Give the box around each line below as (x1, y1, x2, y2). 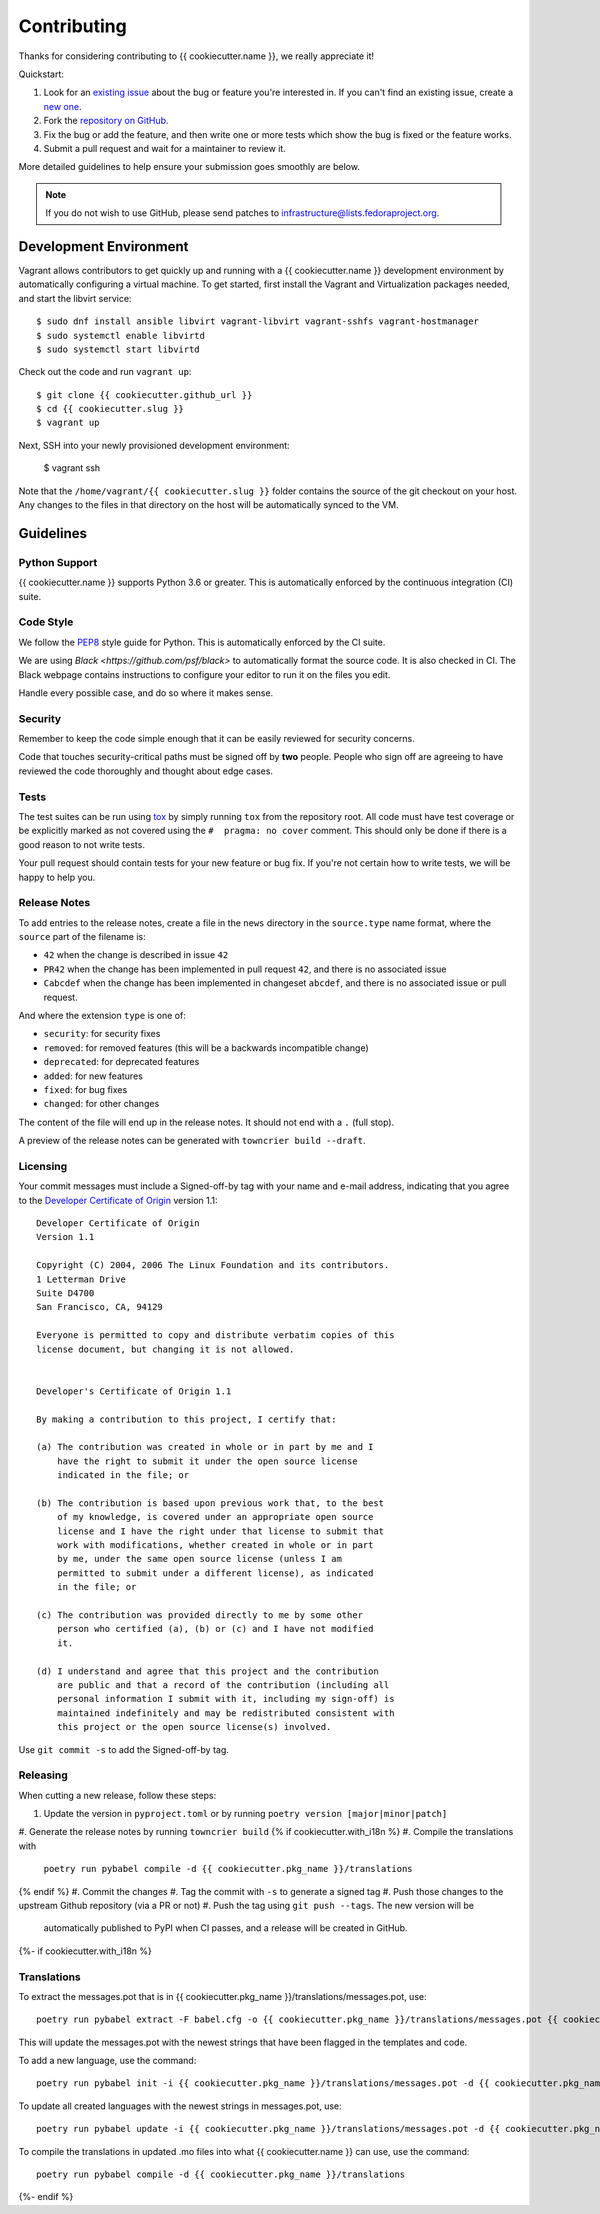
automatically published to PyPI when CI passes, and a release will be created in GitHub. (43, 1922, 408, 1934)
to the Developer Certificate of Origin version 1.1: (18, 1194, 219, 1206)
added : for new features (43, 1070, 144, 1082)
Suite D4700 (36, 1288, 95, 1299)
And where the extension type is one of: (18, 1010, 187, 1022)
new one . (43, 100, 82, 112)
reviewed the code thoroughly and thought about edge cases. (18, 765, 274, 777)
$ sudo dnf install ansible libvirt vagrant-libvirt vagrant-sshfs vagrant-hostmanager (36, 316, 480, 327)
